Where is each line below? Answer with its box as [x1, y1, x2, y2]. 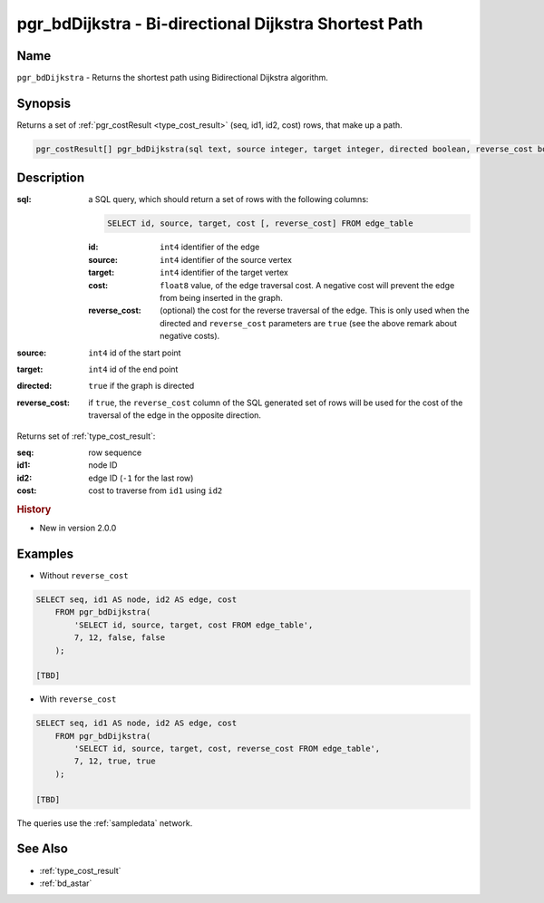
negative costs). [160, 331, 220, 342]
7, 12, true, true [73, 756, 156, 766]
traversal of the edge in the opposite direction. [88, 410, 262, 421]
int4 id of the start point [88, 347, 181, 358]
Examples [16, 546, 74, 561]
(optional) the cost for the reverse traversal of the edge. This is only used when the [160, 305, 471, 316]
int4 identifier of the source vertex [160, 254, 292, 265]
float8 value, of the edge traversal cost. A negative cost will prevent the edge [160, 279, 455, 290]
